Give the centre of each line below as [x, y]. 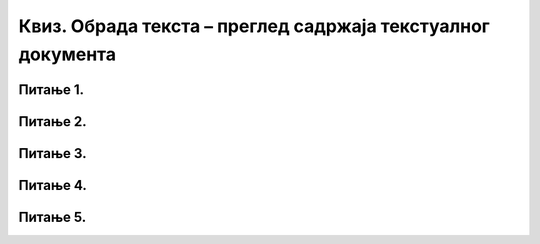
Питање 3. [52, 153]
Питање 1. [51, 89]
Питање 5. [52, 216]
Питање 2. [52, 121]
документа [67, 54]
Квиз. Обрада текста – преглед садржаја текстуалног [254, 26]
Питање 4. [52, 185]
